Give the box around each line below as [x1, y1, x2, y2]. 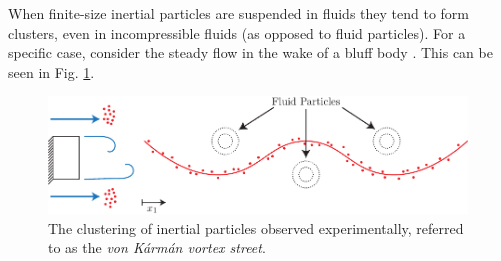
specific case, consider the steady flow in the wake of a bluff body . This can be [8, 42, 493, 63]
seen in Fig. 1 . [8, 61, 95, 82]
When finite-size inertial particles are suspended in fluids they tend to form [8, 3, 470, 23]
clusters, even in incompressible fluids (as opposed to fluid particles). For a [8, 22, 466, 43]
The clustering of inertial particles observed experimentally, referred [48, 217, 464, 238]
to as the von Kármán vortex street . [48, 237, 266, 258]
